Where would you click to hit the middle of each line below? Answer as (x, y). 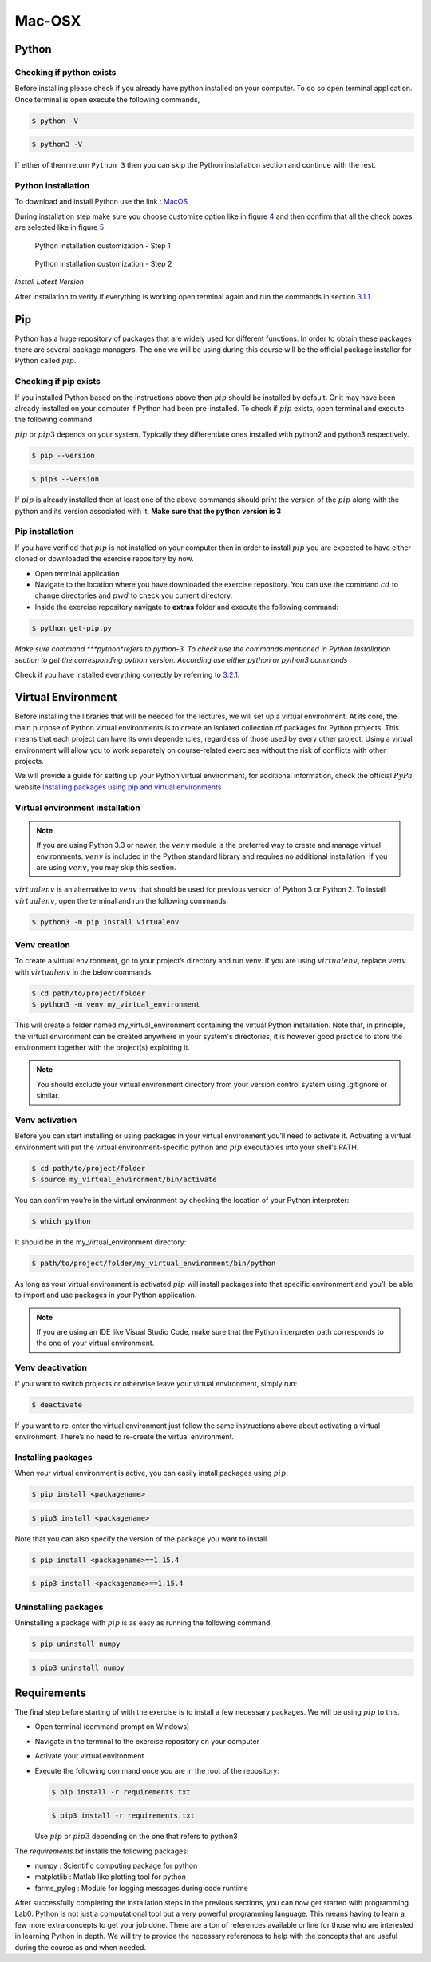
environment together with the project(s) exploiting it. (103, 1047)
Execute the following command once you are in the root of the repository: (157, 1770)
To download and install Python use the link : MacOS (101, 202)
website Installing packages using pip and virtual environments (118, 787)
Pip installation (44, 532)
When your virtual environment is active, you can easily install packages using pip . (152, 1473)
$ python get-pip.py (71, 628)
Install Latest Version (49, 282)
